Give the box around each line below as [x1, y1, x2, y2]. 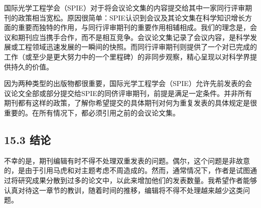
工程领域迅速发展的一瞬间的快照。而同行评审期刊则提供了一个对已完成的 [18, 41, 257, 52]
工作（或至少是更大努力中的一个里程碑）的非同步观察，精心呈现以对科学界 [4, 51, 250, 61]
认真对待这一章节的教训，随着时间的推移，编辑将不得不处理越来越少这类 [4, 184, 243, 195]
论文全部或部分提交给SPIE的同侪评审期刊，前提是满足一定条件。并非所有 [11, 87, 252, 98]
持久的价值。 [11, 61, 53, 71]
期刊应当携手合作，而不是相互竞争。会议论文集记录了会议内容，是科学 [18, 31, 250, 42]
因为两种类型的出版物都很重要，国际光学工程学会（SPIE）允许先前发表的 [4, 78, 245, 88]
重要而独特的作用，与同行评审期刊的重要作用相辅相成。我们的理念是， [18, 22, 250, 32]
